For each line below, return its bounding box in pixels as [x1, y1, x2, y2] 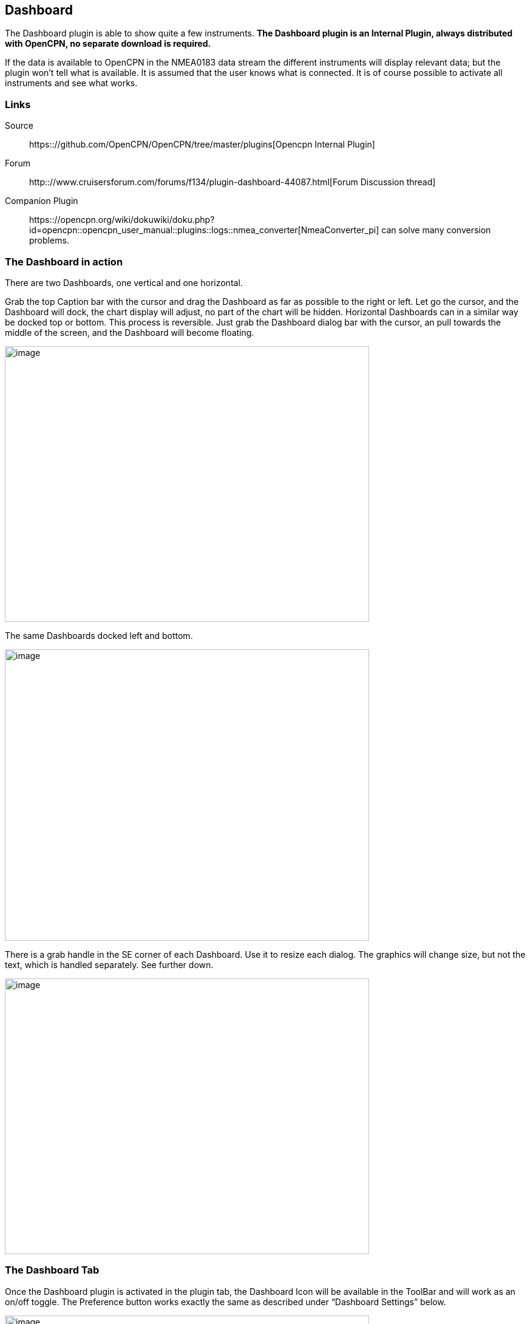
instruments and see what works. [5, 78, 138, 89]
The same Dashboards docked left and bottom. [5, 630, 193, 641]
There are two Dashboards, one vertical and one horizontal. [5, 277, 243, 288]
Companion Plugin [5, 196, 78, 206]
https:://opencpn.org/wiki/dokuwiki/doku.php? [29, 214, 215, 225]
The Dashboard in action [5, 255, 123, 268]
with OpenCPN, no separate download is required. [5, 38, 211, 49]
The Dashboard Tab [5, 1264, 100, 1277]
